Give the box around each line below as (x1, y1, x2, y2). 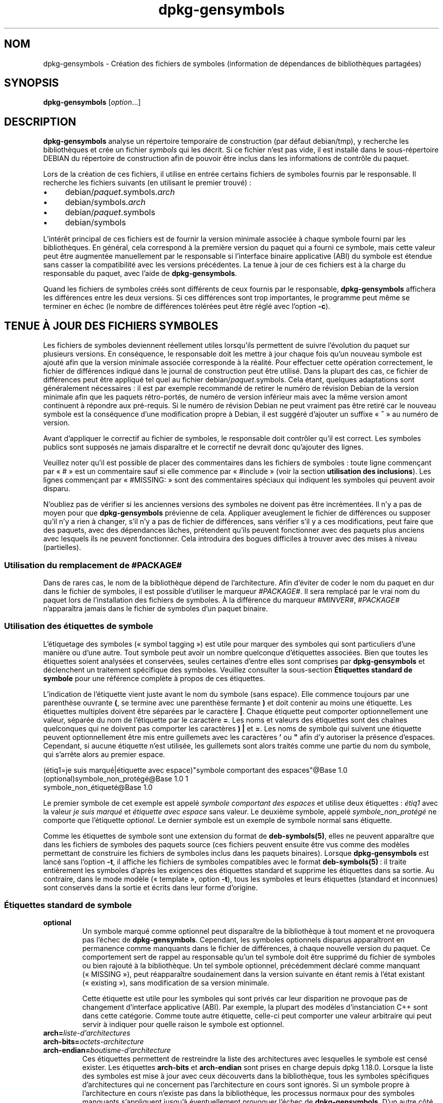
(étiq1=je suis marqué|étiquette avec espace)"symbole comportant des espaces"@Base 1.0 (43, 765, 347, 774)
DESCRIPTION (4, 115, 76, 128)
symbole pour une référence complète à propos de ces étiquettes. (43, 674, 265, 683)
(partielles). (43, 543, 81, 552)
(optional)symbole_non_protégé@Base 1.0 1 (43, 774, 189, 783)
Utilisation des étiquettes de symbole (4, 621, 153, 632)
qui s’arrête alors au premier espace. (43, 750, 165, 759)
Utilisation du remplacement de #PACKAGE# (4, 560, 182, 570)
